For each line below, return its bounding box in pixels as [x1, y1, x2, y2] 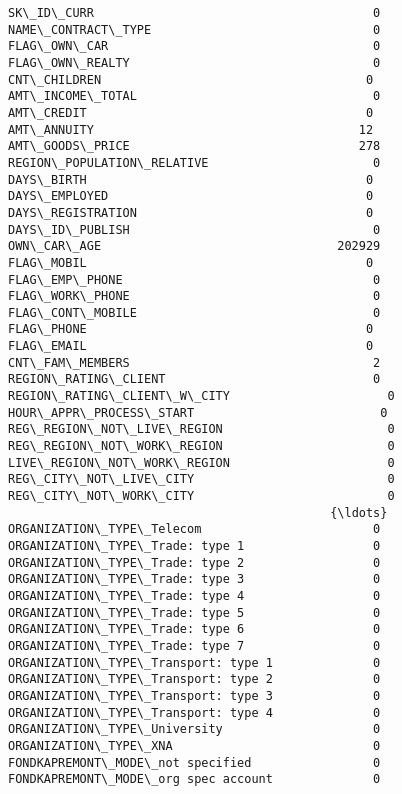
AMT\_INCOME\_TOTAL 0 [8, 89, 381, 104]
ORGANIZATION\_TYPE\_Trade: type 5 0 [8, 605, 381, 620]
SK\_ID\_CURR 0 [8, 6, 381, 20]
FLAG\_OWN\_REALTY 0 [8, 55, 381, 70]
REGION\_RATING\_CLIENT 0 [8, 372, 381, 387]
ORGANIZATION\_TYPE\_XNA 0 [8, 738, 381, 753]
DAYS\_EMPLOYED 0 [8, 189, 374, 204]
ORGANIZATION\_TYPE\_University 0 [8, 722, 381, 737]
